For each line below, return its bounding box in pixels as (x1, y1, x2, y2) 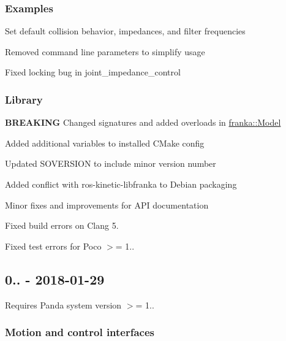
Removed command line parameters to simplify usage (5, 45, 205, 58)
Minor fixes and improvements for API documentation (5, 198, 209, 211)
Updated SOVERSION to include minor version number (5, 157, 216, 170)
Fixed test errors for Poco (5, 239, 102, 252)
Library (5, 91, 43, 107)
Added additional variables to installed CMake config (5, 136, 205, 149)
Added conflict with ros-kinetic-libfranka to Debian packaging (5, 178, 237, 190)
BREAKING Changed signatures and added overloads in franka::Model (5, 116, 281, 129)
